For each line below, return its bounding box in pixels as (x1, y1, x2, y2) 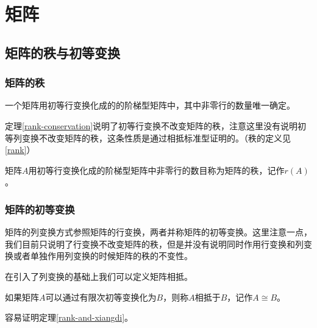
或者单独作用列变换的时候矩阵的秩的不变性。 (13, 249, 193, 262)
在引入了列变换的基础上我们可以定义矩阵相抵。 (5, 269, 193, 282)
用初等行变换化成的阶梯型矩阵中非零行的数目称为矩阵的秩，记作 (28, 163, 285, 176)
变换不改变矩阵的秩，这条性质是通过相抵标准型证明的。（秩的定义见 (21, 131, 291, 144)
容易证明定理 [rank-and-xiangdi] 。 (5, 311, 134, 324)
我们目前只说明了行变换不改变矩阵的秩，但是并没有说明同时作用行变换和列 (5, 237, 304, 250)
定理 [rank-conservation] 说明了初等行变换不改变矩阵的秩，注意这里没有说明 (5, 119, 298, 132)
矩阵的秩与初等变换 (5, 43, 120, 62)
